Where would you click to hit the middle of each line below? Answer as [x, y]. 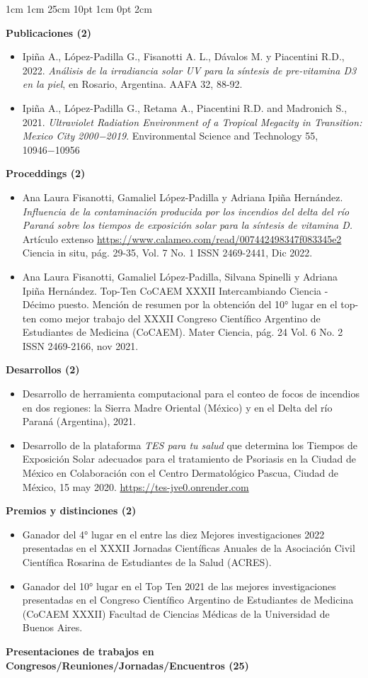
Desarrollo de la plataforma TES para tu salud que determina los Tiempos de [190, 445]
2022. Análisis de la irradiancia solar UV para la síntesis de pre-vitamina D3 [189, 70]
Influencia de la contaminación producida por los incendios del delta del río [186, 211]
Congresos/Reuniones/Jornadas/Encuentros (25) [127, 665]
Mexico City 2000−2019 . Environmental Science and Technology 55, [170, 136]
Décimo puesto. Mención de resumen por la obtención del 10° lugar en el [180, 304]
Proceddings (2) [46, 173]
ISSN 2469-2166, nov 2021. [80, 345]
